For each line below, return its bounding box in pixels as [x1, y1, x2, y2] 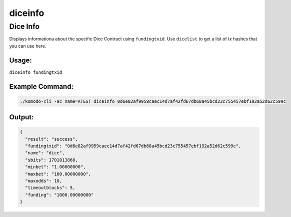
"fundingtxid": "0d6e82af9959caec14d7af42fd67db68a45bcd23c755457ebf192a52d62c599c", [25, 143, 241, 149]
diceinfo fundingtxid [9, 69, 62, 75]
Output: [9, 113, 34, 122]
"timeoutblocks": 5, [25, 185, 75, 191]
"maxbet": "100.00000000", [25, 171, 91, 177]
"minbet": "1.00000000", [25, 164, 86, 170]
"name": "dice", [25, 150, 65, 156]
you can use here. [9, 43, 46, 49]
